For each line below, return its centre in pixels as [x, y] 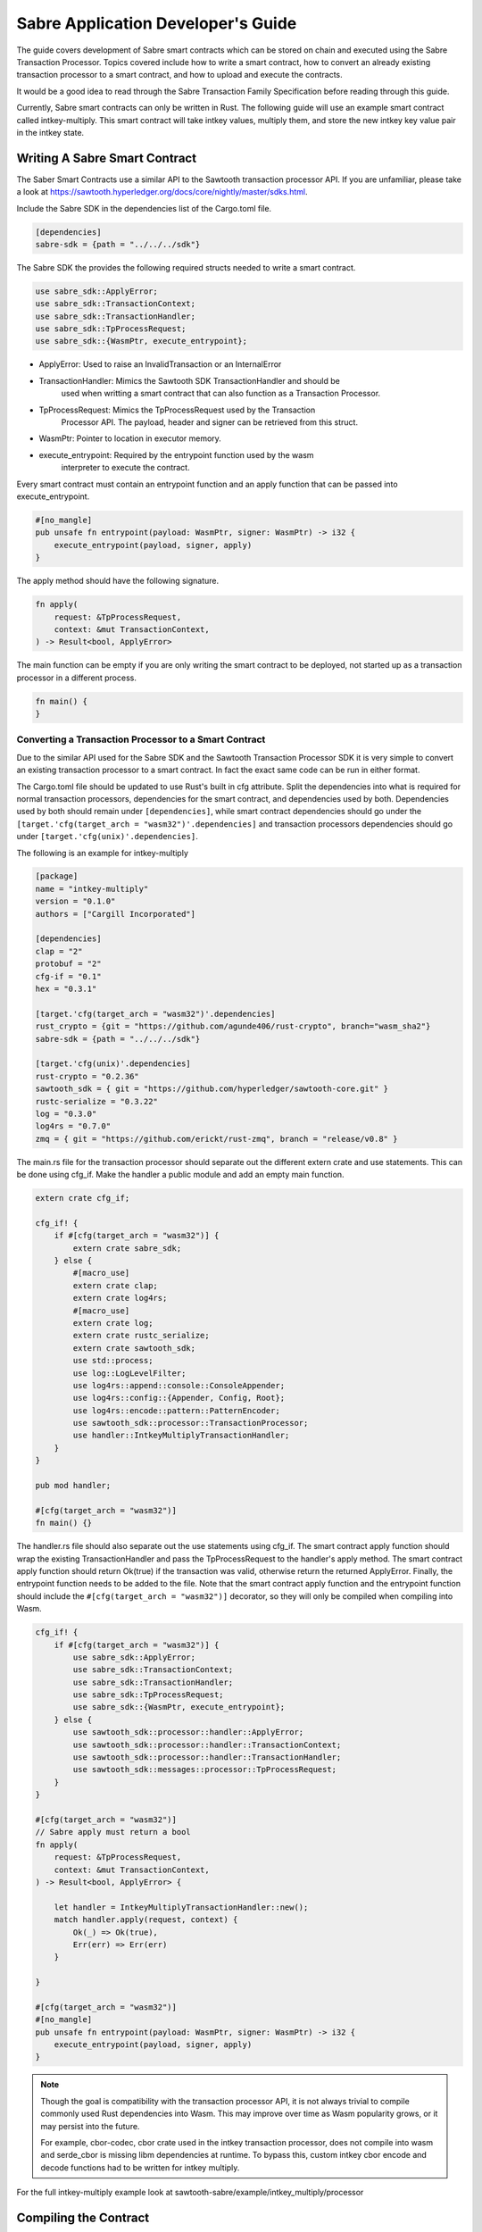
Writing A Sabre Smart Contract [106, 158]
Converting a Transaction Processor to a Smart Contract [141, 739]
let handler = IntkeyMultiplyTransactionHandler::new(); [181, 1907]
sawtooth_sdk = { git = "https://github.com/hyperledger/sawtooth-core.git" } [212, 1089]
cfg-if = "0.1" [68, 976]
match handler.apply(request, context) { [146, 1920]
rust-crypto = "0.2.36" [87, 1076]
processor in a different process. [77, 678]
